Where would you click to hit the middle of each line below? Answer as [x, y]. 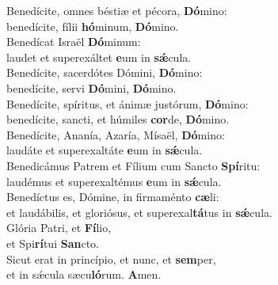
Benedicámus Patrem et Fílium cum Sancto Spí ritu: [133, 165]
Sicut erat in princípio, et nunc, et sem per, [111, 258]
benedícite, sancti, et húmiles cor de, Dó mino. [118, 119]
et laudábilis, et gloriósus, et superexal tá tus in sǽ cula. [139, 212]
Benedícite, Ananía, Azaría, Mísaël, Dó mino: [116, 134]
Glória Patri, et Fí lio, [59, 228]
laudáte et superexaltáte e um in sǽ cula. [105, 150]
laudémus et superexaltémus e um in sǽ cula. [114, 181]
